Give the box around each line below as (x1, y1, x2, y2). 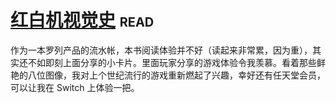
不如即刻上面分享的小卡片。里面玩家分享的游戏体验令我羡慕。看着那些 (27, 56, 317, 68)
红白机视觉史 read (10, 9, 155, 32)
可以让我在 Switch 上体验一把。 (10, 81, 140, 93)
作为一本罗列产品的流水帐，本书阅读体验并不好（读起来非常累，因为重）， (10, 44, 313, 56)
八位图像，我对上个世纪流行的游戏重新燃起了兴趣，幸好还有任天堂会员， (27, 69, 326, 81)
